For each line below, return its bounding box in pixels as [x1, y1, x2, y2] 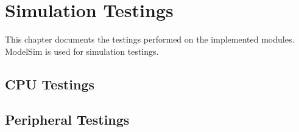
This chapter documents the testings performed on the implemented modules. [5, 33, 295, 46]
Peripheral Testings [5, 110, 130, 129]
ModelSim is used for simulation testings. [5, 44, 159, 57]
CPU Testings [5, 74, 95, 93]
